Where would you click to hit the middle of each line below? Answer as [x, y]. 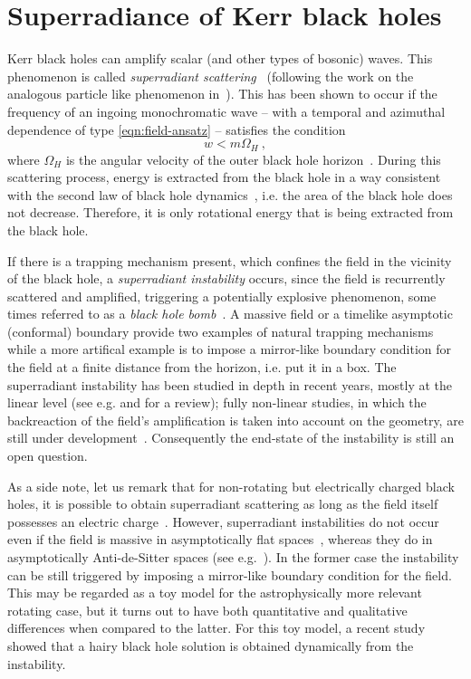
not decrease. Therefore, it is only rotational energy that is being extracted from [231, 212]
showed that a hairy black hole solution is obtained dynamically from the [211, 645]
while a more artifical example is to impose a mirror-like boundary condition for [230, 349]
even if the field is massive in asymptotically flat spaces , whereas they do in [220, 539]
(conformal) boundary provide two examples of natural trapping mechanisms [221, 331]
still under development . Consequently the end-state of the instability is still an [231, 438]
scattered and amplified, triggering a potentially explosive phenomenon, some [222, 296]
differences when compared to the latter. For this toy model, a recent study [216, 628]
